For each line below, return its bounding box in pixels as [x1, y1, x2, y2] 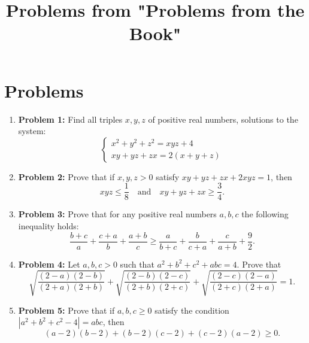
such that [120, 257, 154, 270]
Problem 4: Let [18, 257, 80, 270]
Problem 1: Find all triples [18, 113, 123, 125]
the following [241, 208, 289, 220]
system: [18, 125, 46, 137]
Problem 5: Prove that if [18, 303, 115, 316]
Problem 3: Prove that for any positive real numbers [18, 208, 217, 220]
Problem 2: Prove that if [18, 170, 115, 183]
